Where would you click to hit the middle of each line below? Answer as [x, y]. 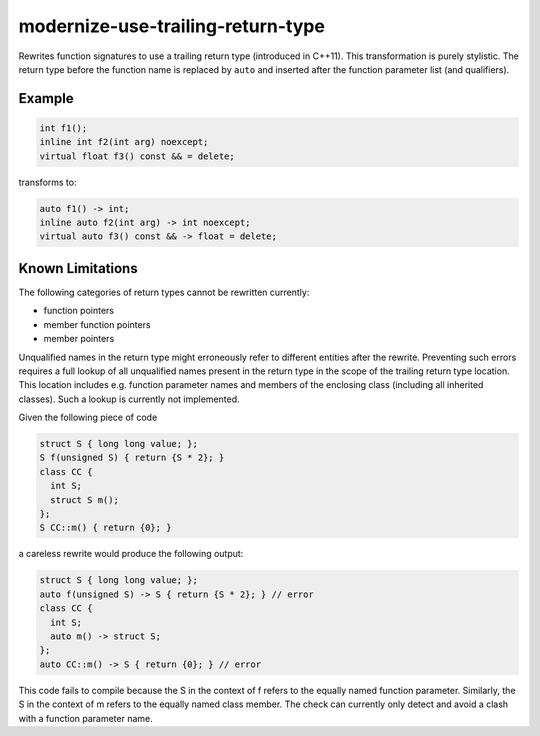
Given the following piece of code [88, 417]
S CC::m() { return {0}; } [105, 528]
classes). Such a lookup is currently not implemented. [129, 399]
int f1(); [63, 128]
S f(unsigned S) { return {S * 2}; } [132, 458]
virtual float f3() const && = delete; [137, 156]
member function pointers [97, 324]
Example [46, 98]
